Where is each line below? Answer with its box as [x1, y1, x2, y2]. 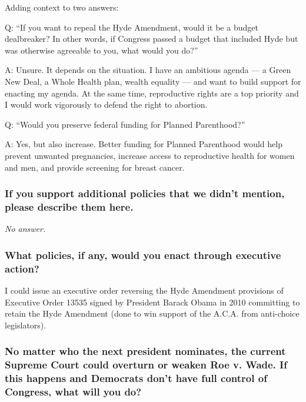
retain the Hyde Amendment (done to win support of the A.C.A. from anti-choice [5, 307, 300, 320]
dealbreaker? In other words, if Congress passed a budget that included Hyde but [5, 32, 298, 45]
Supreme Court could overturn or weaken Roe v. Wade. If [5, 357, 287, 372]
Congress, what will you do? [5, 384, 142, 399]
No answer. [5, 222, 46, 235]
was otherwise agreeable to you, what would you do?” [5, 44, 198, 56]
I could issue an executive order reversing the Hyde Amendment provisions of [5, 284, 284, 296]
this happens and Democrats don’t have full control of [5, 371, 267, 386]
